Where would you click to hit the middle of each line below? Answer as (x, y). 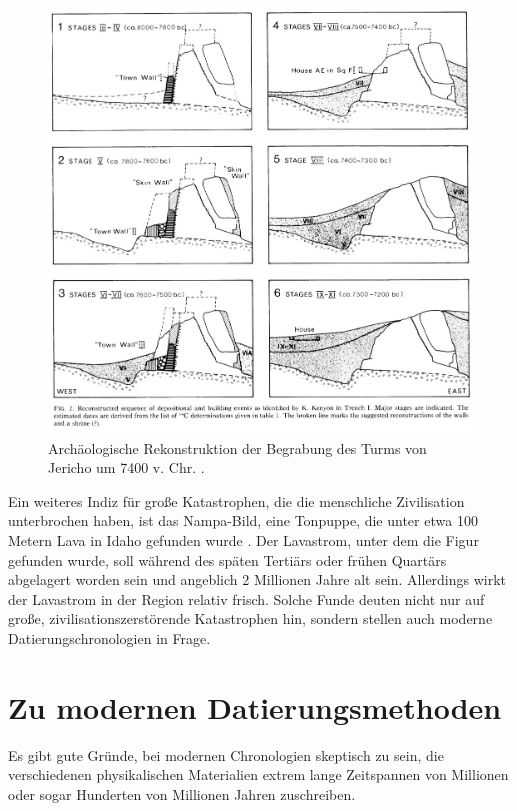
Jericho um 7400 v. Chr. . (126, 467)
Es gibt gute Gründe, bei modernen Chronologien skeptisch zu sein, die (226, 754)
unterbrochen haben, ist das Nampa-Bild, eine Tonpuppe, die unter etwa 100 (243, 520)
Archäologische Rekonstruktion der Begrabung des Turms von (237, 447)
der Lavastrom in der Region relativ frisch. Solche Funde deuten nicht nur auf (246, 598)
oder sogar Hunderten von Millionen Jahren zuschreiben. (182, 793)
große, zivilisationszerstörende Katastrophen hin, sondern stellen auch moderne (250, 618)
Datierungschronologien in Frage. (109, 638)
